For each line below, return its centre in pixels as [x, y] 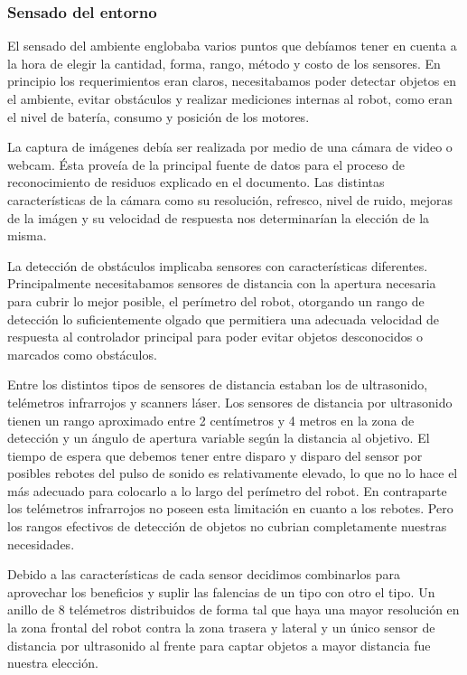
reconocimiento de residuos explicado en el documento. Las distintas [196, 182]
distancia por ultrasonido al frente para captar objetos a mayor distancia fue [219, 645]
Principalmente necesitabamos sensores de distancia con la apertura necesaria [222, 283]
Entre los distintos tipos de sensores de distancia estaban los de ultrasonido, [218, 384]
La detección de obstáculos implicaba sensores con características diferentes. [218, 265]
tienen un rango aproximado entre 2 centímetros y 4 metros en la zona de [211, 420]
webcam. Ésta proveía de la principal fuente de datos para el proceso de [206, 164]
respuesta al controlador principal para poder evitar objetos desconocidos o [215, 337]
